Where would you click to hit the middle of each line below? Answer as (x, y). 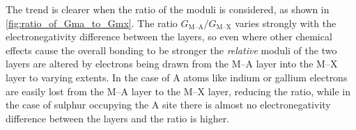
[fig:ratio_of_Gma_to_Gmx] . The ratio (92, 23)
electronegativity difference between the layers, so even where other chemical (169, 36)
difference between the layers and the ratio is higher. (118, 118)
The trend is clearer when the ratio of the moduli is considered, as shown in (168, 9)
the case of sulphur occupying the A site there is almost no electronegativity (168, 105)
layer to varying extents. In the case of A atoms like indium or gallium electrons (177, 77)
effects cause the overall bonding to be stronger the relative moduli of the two (171, 50)
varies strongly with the (286, 23)
